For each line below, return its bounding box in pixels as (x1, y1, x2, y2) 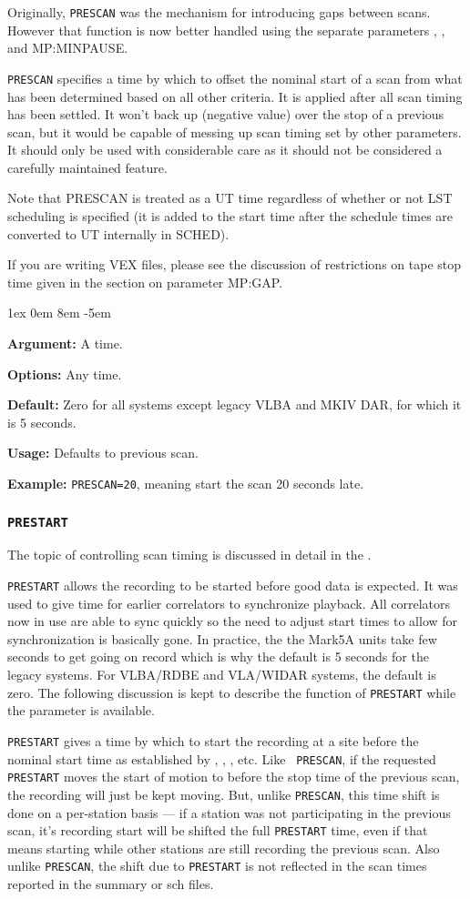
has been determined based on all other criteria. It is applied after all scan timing (7, 86, 463, 106)
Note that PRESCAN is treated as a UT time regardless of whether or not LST (7, 188, 453, 207)
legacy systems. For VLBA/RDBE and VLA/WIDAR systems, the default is (7, 665, 436, 684)
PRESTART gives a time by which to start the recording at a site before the (7, 731, 419, 750)
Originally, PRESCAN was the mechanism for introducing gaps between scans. (7, 3, 431, 21)
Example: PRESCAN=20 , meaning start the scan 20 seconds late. (7, 474, 364, 492)
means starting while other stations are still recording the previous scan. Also (7, 838, 440, 857)
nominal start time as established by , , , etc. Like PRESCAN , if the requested (7, 749, 436, 768)
